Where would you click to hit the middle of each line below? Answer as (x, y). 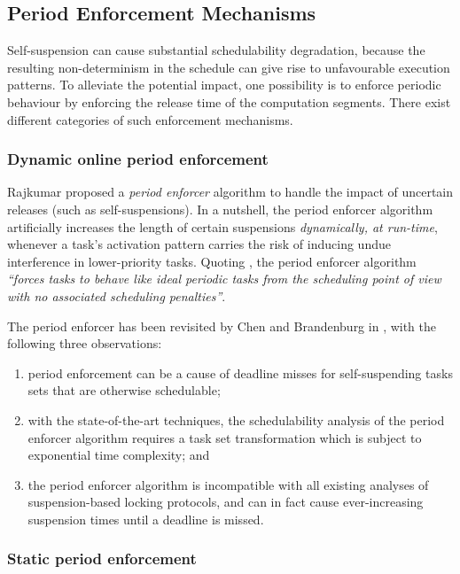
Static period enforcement (102, 558)
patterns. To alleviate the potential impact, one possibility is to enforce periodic (224, 85)
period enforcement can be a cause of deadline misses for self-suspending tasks (240, 372)
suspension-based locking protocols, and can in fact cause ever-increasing (226, 502)
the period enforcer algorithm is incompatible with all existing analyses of (228, 484)
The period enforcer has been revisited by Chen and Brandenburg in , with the (222, 326)
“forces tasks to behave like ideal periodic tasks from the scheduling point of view (224, 279)
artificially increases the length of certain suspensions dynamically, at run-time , (222, 226)
